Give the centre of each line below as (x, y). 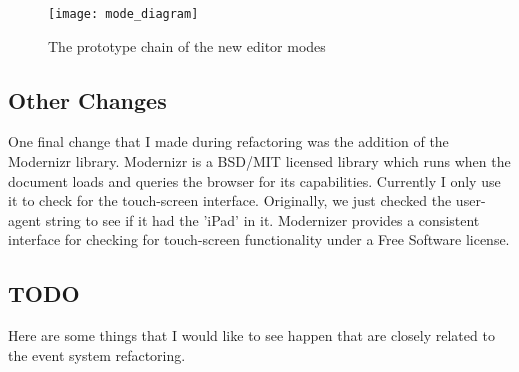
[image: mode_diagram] (123, 14)
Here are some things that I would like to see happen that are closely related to (251, 335)
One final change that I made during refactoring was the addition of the (228, 141)
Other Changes (87, 99)
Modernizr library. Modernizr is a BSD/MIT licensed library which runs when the (259, 161)
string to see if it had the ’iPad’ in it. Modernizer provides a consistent (262, 219)
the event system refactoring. (97, 354)
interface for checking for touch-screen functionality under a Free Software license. (259, 239)
